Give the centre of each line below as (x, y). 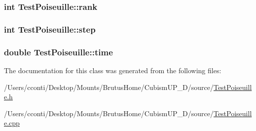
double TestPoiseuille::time (58, 52)
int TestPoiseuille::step (50, 29)
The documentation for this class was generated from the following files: (113, 70)
